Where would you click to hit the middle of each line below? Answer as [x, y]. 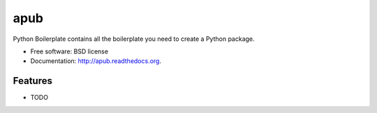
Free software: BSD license [69, 51]
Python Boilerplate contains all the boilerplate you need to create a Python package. [134, 39]
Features [32, 81]
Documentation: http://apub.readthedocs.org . [96, 61]
